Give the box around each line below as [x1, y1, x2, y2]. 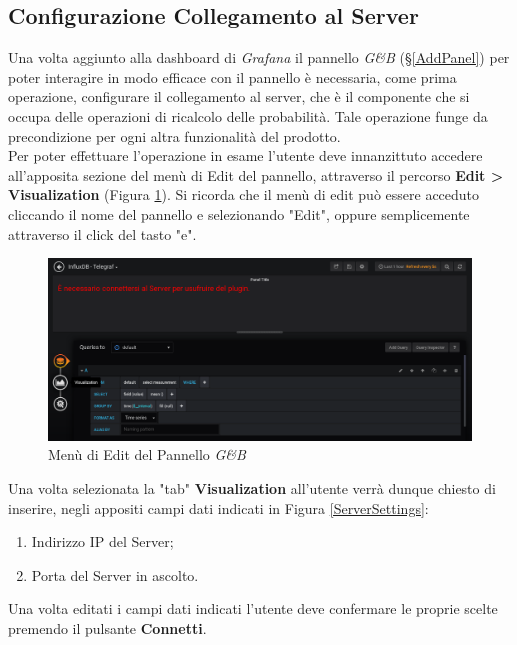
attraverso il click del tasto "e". [8, 223, 197, 244]
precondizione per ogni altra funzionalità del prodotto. [8, 125, 341, 146]
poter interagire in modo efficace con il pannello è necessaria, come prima [8, 66, 457, 87]
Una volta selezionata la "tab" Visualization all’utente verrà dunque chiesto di [8, 477, 496, 498]
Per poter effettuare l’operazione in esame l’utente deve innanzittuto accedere [8, 145, 483, 166]
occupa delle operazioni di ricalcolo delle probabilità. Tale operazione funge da [8, 105, 488, 126]
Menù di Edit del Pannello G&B [48, 444, 246, 465]
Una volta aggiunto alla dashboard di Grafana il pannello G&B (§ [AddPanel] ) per [8, 47, 510, 68]
